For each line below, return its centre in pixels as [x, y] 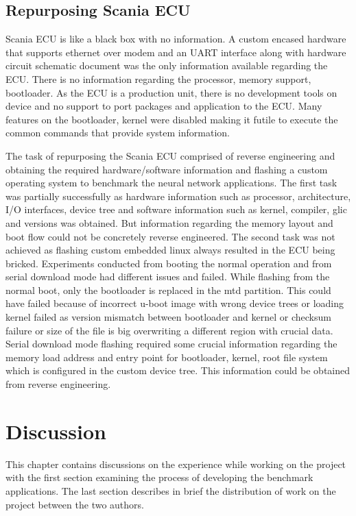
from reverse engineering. [58, 384]
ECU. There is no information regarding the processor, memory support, [158, 78]
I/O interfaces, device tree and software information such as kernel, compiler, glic [176, 209]
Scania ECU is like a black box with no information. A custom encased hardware [176, 39]
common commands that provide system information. [118, 133]
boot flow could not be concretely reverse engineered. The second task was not [170, 236]
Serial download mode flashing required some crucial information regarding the [171, 344]
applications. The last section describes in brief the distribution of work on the [171, 490]
